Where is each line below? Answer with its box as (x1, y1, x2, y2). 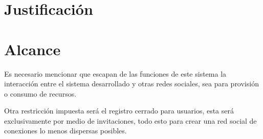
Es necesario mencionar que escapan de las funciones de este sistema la (4, 68, 227, 79)
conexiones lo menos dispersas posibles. (4, 125, 127, 136)
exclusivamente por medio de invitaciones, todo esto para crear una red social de (4, 115, 257, 126)
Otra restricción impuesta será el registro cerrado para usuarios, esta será (4, 105, 234, 116)
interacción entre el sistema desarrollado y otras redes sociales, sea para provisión (4, 78, 259, 89)
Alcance (4, 38, 61, 59)
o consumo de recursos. (4, 88, 77, 99)
